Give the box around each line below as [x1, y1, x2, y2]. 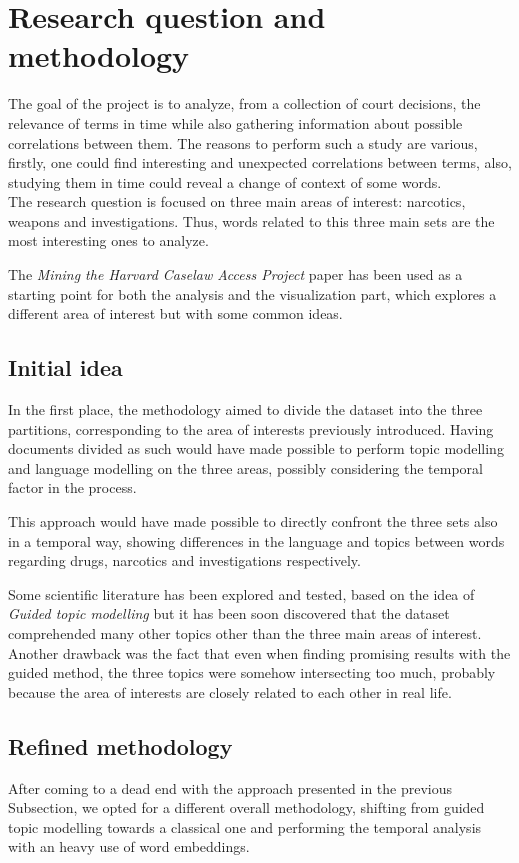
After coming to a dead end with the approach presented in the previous [8, 777, 453, 798]
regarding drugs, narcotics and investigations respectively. [8, 550, 361, 571]
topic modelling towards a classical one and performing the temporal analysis [8, 816, 482, 837]
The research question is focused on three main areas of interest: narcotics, [8, 191, 466, 212]
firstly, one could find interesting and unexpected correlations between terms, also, [8, 152, 512, 173]
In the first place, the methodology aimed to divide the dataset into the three [8, 399, 483, 420]
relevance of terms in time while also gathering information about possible [8, 112, 463, 133]
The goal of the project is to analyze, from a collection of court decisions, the [8, 93, 481, 114]
